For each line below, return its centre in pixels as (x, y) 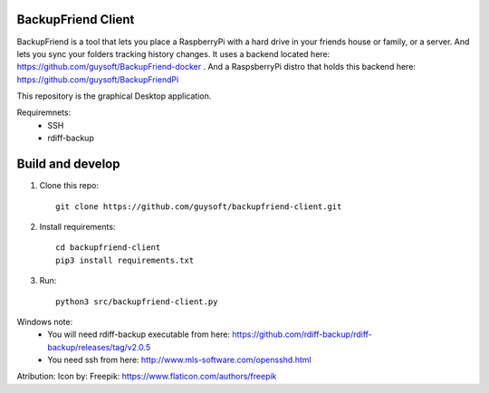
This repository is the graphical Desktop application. (114, 96)
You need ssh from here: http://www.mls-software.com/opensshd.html (179, 360)
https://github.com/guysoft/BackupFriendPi (98, 79)
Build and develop (68, 164)
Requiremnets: (44, 112)
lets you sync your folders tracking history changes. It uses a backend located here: (173, 53)
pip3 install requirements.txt (125, 260)
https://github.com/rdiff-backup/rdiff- (302, 334)
